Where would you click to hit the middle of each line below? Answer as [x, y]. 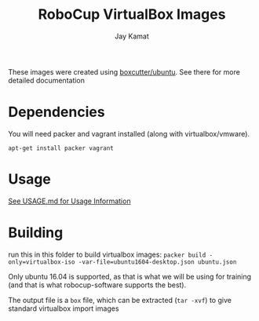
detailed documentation [46, 80]
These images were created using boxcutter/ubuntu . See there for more [124, 71]
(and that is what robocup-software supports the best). [97, 285]
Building [36, 232]
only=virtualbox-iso [42, 262]
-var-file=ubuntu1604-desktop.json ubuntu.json [157, 262]
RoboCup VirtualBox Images [132, 15]
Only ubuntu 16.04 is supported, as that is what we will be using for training [130, 276]
